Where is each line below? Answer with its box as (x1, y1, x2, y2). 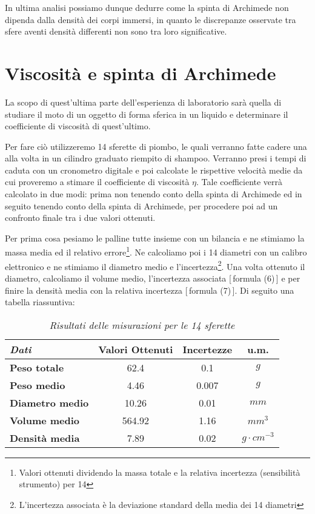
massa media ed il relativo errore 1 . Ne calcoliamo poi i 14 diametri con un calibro (5, 244, 307, 259)
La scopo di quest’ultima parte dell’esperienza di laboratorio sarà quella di (5, 95, 282, 108)
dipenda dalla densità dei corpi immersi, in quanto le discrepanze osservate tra (5, 13, 296, 25)
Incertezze (182, 342, 233, 356)
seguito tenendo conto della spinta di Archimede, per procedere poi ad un (5, 199, 278, 212)
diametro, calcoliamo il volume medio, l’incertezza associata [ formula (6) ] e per (5, 271, 300, 284)
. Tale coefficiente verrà (196, 175, 283, 188)
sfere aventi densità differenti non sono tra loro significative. (5, 25, 227, 38)
